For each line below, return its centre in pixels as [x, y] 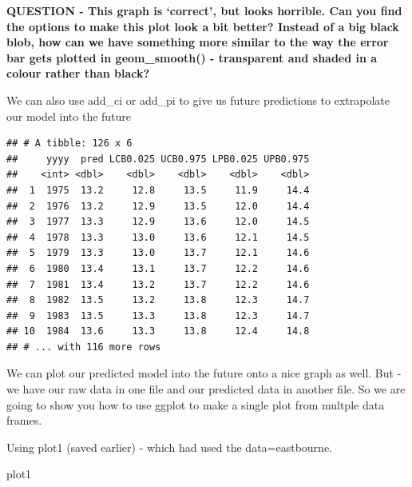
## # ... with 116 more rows [84, 347]
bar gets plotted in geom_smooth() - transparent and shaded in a [192, 57]
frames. [24, 420]
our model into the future [69, 116]
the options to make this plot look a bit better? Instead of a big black [203, 26]
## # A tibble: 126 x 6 [69, 144]
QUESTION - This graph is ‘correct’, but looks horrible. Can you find [204, 10]
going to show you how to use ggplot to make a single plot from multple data [196, 404]
